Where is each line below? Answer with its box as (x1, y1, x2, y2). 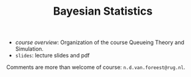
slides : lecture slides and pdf (15, 52, 90, 59)
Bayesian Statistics (53, 4, 153, 18)
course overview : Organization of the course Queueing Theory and (15, 38, 185, 46)
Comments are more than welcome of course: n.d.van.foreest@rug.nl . (6, 64, 185, 71)
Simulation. (15, 45, 44, 53)
